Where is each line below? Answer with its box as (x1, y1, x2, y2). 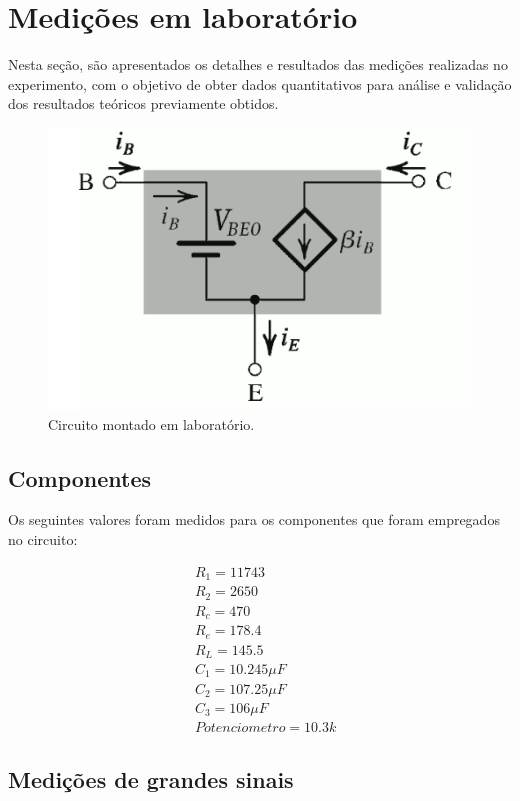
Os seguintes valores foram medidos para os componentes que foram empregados (8, 509, 500, 530)
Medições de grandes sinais (8, 763, 294, 794)
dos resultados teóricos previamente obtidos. (8, 93, 279, 114)
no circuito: (8, 529, 78, 549)
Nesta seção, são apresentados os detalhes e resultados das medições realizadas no (8, 54, 508, 75)
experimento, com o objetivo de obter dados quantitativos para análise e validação (8, 73, 512, 94)
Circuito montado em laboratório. (48, 413, 255, 434)
